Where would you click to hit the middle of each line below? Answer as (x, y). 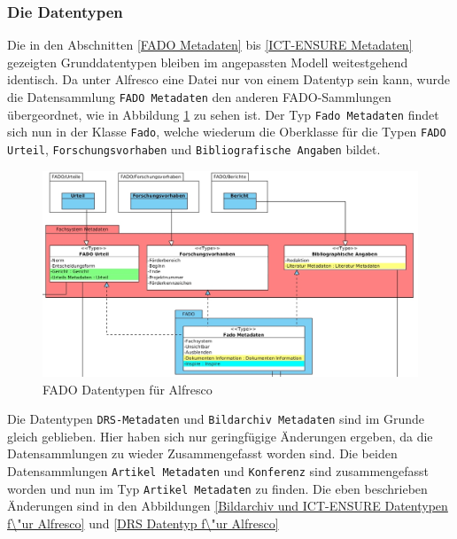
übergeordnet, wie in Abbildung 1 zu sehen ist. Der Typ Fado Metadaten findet (223, 114)
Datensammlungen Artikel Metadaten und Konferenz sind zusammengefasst (218, 470)
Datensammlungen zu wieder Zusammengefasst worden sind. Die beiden (202, 453)
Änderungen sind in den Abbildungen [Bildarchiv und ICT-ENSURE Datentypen (228, 506)
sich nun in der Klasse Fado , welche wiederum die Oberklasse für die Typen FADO (227, 132)
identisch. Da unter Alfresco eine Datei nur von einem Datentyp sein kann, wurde (228, 79)
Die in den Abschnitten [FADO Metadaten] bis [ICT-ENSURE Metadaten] (210, 45)
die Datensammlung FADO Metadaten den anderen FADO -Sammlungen (199, 97)
